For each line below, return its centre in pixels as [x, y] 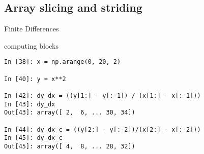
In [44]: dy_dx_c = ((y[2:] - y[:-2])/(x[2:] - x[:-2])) [103, 129]
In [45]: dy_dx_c [33, 138]
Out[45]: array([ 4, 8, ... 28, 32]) [70, 146]
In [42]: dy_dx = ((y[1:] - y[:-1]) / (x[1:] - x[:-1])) [103, 96]
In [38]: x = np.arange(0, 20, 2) [63, 62]
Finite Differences [32, 29]
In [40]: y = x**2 [35, 79]
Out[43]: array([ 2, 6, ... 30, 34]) [70, 113]
